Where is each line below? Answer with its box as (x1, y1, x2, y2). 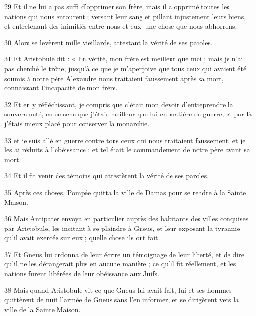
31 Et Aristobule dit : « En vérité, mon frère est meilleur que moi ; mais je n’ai (4, 54, 243, 64)
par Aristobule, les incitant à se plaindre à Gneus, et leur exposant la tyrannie (4, 223, 240, 233)
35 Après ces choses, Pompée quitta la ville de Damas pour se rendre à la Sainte (4, 187, 246, 197)
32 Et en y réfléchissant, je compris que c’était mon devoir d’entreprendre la (4, 99, 233, 109)
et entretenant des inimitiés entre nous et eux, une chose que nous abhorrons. (4, 21, 237, 31)
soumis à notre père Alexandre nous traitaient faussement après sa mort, (4, 73, 224, 83)
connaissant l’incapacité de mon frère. (4, 83, 118, 93)
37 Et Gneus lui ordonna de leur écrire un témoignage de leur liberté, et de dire (4, 249, 244, 259)
